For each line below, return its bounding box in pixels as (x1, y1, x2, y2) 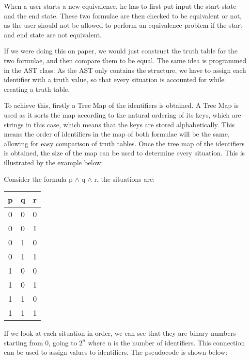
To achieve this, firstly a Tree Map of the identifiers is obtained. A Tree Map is (4, 100, 239, 110)
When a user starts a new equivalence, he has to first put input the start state (4, 1, 236, 11)
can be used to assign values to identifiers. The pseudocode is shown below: (4, 347, 228, 357)
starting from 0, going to (4, 337, 77, 347)
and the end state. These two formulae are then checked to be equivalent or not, (4, 10, 242, 20)
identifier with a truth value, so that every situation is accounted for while (4, 74, 225, 85)
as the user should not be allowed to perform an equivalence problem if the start (4, 20, 243, 30)
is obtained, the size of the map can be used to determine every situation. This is (4, 148, 245, 158)
